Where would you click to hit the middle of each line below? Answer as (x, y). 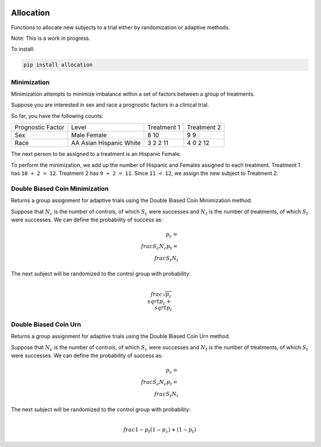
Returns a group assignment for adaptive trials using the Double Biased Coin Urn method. (121, 336)
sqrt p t (163, 308)
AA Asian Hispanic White (106, 143)
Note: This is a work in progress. (51, 38)
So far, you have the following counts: (57, 115)
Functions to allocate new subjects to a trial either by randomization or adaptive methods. (120, 27)
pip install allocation (58, 65)
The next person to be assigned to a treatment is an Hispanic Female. (96, 154)
